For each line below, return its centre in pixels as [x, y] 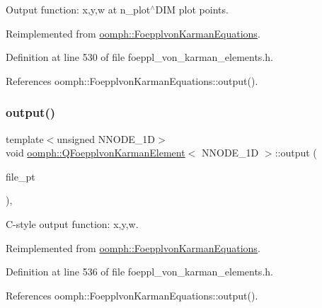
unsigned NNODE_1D [106, 138]
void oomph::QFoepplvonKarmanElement [96, 153]
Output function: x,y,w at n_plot [78, 9]
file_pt [21, 176]
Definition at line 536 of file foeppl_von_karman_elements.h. [139, 272]
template [25, 138]
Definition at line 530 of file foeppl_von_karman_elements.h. [139, 57]
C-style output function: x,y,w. [72, 223]
